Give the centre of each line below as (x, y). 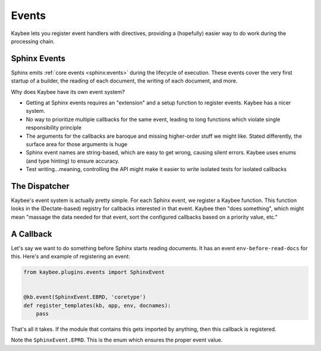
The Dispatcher (40, 186)
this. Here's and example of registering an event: (70, 257)
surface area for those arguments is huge (77, 144)
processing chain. (33, 41)
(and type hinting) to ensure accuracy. (73, 161)
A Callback (32, 234)
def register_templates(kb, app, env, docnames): (97, 305)
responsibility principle (54, 128)
